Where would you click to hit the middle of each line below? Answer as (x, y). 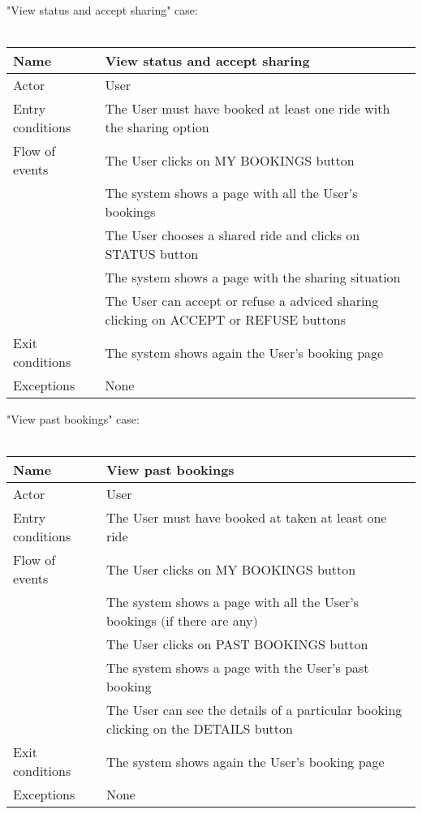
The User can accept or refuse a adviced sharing (242, 301)
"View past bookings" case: (73, 419)
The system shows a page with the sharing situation (253, 278)
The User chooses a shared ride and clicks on (233, 235)
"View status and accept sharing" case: (102, 10)
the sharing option (157, 127)
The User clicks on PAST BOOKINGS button (237, 644)
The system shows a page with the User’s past (237, 668)
